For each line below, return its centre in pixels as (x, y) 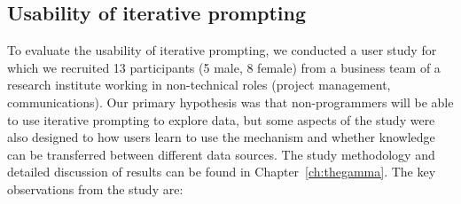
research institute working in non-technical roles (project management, (199, 85)
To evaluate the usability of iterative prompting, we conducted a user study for (222, 50)
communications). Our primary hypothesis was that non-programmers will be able (230, 102)
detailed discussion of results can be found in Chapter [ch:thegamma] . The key (222, 172)
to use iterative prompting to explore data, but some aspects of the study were (221, 119)
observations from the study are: (95, 188)
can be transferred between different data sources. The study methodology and (221, 154)
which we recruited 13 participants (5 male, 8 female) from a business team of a (224, 67)
